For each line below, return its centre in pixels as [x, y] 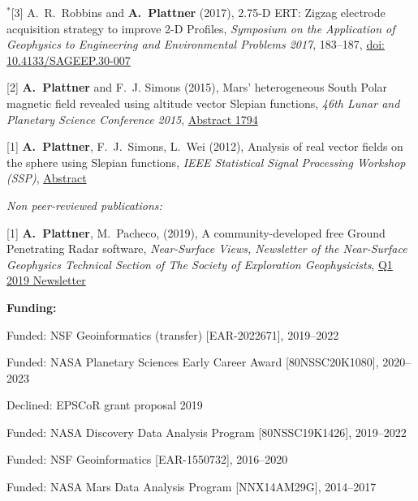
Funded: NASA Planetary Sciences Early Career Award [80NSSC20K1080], [193, 362]
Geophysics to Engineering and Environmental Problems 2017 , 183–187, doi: [196, 44]
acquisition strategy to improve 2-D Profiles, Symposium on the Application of [201, 28]
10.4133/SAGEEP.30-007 [69, 60]
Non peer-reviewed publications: [84, 205]
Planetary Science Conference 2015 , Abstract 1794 [132, 119]
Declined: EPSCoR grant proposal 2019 [105, 405]
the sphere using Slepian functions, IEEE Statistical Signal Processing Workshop [206, 162]
